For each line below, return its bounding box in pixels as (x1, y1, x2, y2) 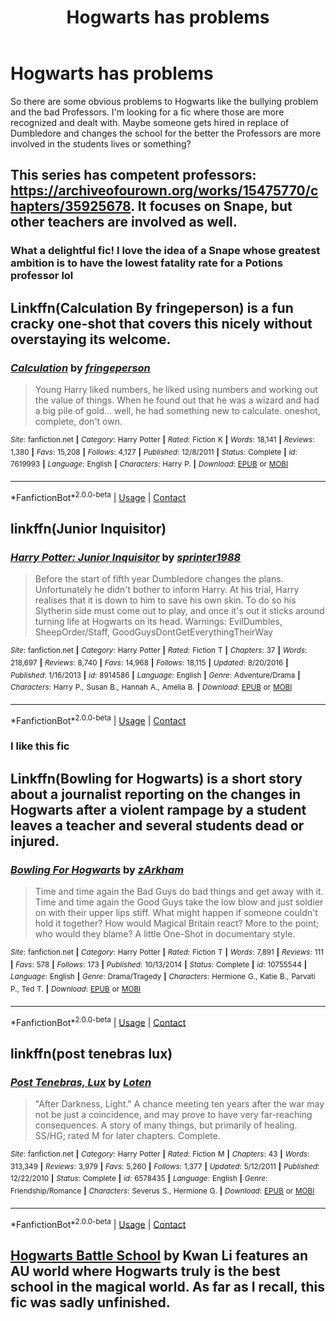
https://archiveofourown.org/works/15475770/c (10, 182, 319, 200)
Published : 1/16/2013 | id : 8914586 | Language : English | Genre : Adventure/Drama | (10, 670, 301, 680)
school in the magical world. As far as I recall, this (10, 1278, 325, 1295)
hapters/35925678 (10, 198, 132, 215)
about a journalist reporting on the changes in (10, 786, 302, 803)
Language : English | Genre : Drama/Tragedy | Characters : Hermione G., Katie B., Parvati (10, 972, 316, 982)
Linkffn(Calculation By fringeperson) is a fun (10, 299, 294, 316)
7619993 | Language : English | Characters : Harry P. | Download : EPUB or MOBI (10, 459, 289, 470)
